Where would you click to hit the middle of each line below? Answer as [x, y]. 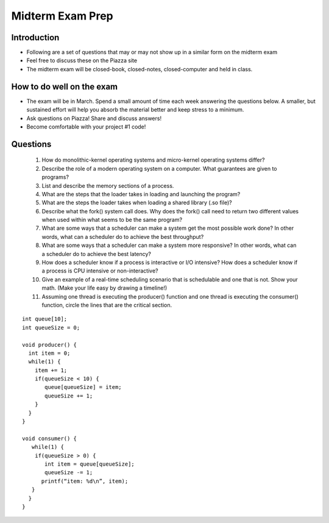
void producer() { [50, 345]
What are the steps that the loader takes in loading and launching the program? [141, 194]
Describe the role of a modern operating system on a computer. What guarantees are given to [159, 168]
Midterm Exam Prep [62, 16]
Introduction [35, 37]
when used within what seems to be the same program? [112, 220]
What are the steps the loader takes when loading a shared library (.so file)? [137, 203]
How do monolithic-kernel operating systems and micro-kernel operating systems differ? [153, 160]
